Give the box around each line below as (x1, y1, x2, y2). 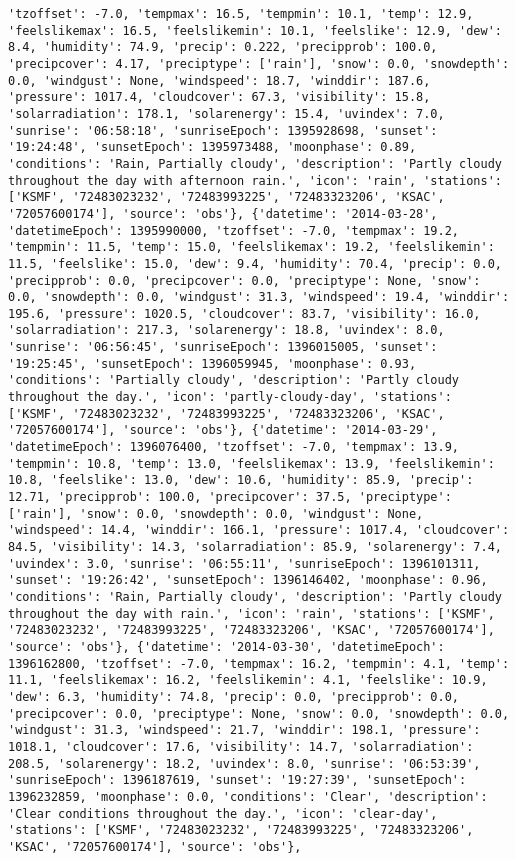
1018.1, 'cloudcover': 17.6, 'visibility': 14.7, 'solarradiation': (8, 739, 474, 754)
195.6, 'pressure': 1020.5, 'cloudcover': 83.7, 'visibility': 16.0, (8, 306, 481, 321)
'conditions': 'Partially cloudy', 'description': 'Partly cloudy (8, 373, 460, 388)
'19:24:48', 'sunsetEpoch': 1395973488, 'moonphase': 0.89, (8, 140, 417, 155)
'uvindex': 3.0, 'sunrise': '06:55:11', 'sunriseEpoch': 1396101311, (8, 556, 481, 571)
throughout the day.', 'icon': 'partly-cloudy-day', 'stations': (8, 390, 452, 405)
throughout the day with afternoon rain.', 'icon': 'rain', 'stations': (8, 173, 502, 188)
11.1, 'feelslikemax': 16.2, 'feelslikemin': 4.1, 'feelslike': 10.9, (8, 673, 488, 688)
